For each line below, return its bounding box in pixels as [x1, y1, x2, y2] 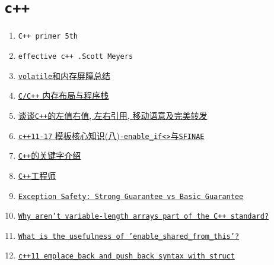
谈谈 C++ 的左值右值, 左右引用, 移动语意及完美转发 [18, 109, 208, 121]
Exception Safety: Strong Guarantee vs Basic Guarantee [18, 192, 244, 201]
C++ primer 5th [18, 32, 78, 41]
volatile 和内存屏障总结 [18, 69, 111, 81]
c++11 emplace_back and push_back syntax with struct [18, 252, 235, 261]
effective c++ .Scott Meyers [18, 52, 133, 61]
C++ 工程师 [18, 169, 56, 181]
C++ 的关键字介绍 [18, 149, 81, 162]
